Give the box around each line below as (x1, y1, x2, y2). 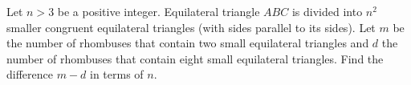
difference (6, 66, 53, 83)
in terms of (90, 66, 144, 83)
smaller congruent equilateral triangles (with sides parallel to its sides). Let (6, 18, 376, 35)
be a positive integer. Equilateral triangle (57, 3, 260, 19)
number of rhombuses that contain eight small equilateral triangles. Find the (6, 50, 384, 67)
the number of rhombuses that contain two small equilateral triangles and (6, 34, 369, 51)
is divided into (291, 3, 363, 19)
